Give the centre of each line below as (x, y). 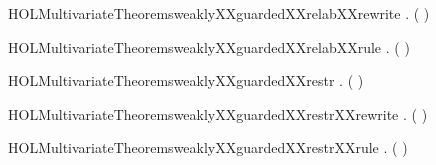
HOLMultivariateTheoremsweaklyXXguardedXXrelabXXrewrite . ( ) (219, 13)
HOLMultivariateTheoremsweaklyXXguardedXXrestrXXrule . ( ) (208, 147)
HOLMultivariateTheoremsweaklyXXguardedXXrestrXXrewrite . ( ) (218, 113)
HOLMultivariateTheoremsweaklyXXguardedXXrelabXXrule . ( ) (209, 46)
